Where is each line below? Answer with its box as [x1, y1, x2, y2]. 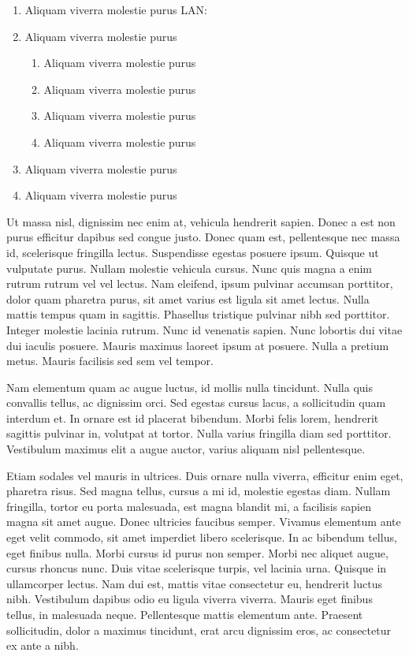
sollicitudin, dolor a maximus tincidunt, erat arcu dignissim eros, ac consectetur [6, 621, 391, 638]
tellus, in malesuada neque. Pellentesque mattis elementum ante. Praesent [6, 606, 363, 622]
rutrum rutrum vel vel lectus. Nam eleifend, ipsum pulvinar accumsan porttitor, [6, 275, 393, 292]
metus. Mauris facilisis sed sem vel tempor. [6, 352, 214, 369]
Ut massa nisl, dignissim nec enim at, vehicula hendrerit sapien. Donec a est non [6, 213, 396, 229]
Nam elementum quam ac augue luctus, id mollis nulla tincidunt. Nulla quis [6, 378, 373, 395]
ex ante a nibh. [6, 637, 79, 654]
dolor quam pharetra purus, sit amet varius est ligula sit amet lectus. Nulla [6, 290, 370, 307]
